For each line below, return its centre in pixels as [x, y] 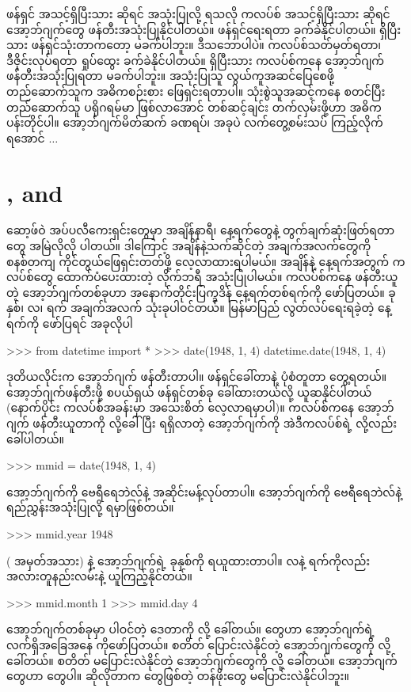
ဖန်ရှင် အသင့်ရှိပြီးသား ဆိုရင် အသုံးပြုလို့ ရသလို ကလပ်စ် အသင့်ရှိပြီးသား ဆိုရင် [198, 13]
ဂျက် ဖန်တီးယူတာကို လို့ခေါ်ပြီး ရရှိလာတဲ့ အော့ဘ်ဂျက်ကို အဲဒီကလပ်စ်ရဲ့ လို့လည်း [202, 423]
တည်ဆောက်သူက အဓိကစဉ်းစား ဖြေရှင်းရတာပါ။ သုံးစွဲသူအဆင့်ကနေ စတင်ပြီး [196, 91]
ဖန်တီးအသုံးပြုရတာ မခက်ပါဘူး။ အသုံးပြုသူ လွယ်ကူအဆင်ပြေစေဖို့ [171, 76]
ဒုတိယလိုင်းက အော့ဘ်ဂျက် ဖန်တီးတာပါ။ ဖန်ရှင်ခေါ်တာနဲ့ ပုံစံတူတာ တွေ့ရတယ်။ [197, 376]
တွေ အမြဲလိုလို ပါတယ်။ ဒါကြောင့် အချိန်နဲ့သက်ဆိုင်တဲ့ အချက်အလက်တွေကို [189, 246]
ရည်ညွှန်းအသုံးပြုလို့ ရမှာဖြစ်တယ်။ [90, 507]
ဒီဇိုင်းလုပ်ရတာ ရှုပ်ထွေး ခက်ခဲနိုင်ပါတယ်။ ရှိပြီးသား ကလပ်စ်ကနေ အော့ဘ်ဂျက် [195, 60]
